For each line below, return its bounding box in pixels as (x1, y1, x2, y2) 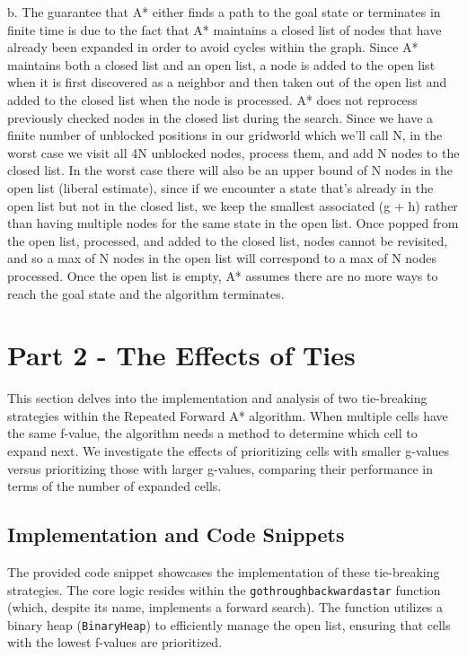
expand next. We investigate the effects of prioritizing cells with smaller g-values (7, 442, 450, 460)
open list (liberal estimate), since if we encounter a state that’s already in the (7, 178, 434, 197)
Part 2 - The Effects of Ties (7, 337, 356, 373)
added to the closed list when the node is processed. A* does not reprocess (7, 90, 418, 109)
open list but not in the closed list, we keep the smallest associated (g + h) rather (7, 196, 458, 215)
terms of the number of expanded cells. (7, 477, 222, 495)
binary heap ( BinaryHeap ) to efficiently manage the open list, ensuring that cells (7, 615, 451, 634)
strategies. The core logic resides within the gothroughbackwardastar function (7, 580, 441, 599)
